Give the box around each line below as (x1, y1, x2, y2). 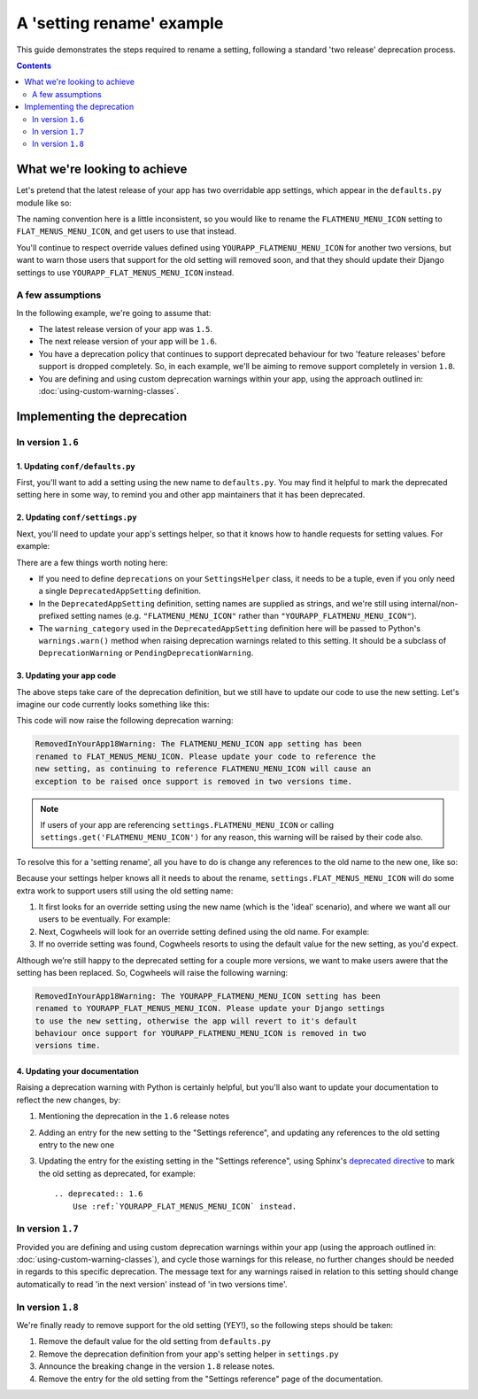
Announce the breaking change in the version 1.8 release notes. (38, 1361, 275, 1372)
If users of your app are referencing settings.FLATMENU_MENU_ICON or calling (40, 819, 335, 830)
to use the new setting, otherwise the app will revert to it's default (35, 1016, 358, 1026)
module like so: (16, 197, 73, 208)
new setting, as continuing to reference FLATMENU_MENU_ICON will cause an (35, 764, 372, 774)
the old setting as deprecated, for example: (38, 1168, 197, 1179)
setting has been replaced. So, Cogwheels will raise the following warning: (16, 967, 289, 978)
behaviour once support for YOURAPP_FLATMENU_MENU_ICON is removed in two (35, 1028, 367, 1039)
